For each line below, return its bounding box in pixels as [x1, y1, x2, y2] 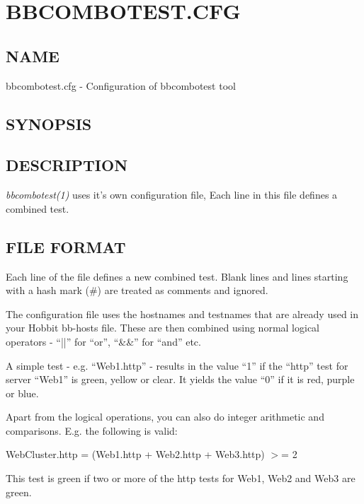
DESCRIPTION [6, 154, 128, 176]
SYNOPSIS [6, 112, 92, 134]
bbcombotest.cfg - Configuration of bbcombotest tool [6, 78, 236, 93]
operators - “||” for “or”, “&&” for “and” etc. [6, 334, 201, 348]
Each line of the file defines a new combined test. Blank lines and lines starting [6, 269, 348, 283]
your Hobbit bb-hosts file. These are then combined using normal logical [6, 320, 319, 335]
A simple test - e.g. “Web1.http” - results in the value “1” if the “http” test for [6, 358, 348, 373]
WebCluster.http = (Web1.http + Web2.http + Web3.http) [6, 447, 265, 462]
